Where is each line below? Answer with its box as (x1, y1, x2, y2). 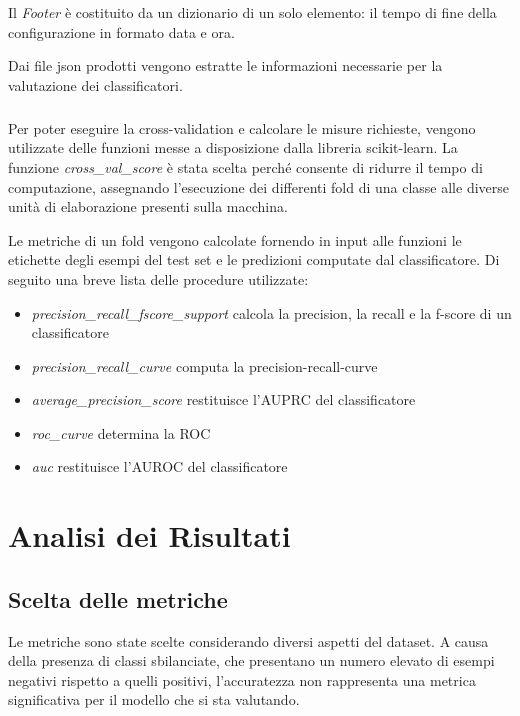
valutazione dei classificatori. (8, 74, 183, 95)
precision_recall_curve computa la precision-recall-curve (31, 355, 378, 376)
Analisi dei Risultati (8, 515, 291, 556)
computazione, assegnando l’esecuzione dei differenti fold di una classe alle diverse (8, 176, 510, 197)
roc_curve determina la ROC (31, 422, 211, 443)
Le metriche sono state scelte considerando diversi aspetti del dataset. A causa (8, 630, 489, 651)
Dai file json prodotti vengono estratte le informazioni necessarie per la (8, 55, 443, 76)
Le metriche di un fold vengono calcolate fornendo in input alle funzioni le (8, 229, 462, 250)
